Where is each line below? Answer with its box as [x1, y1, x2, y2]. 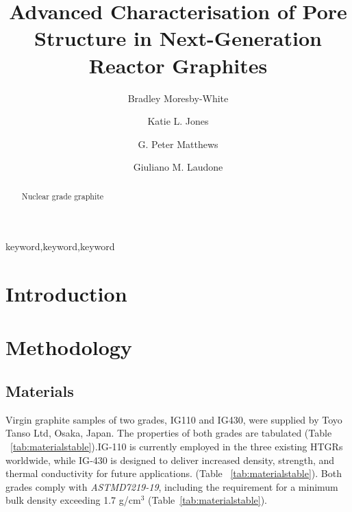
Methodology [5, 333, 132, 361]
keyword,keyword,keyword [5, 239, 115, 254]
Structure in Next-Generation [34, 24, 322, 52]
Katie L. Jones [147, 114, 209, 128]
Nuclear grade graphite [21, 190, 104, 202]
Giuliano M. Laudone [133, 160, 223, 174]
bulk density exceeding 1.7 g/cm [5, 493, 141, 507]
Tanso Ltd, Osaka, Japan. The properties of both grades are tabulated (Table [5, 426, 332, 440]
